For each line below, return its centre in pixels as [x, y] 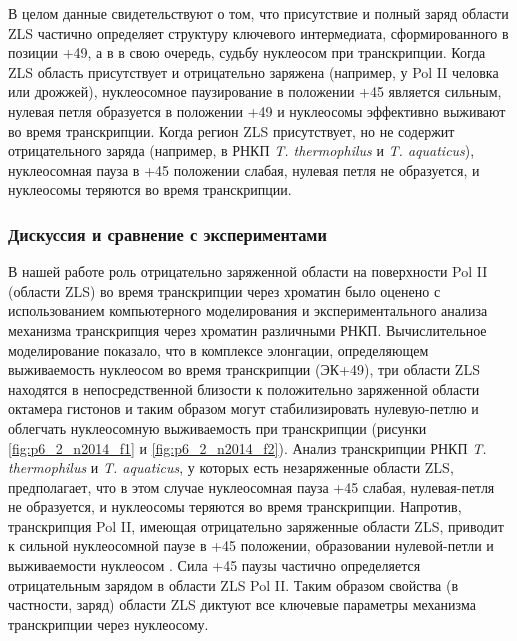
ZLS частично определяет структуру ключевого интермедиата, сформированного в [258, 32]
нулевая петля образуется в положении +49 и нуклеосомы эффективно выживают [257, 110]
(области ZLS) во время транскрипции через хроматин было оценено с [224, 290]
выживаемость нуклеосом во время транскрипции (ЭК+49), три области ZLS [244, 369]
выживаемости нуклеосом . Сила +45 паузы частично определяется [214, 565]
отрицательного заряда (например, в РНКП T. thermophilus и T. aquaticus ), [241, 150]
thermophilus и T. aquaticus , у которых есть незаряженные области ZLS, [231, 467]
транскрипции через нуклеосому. [108, 623]
